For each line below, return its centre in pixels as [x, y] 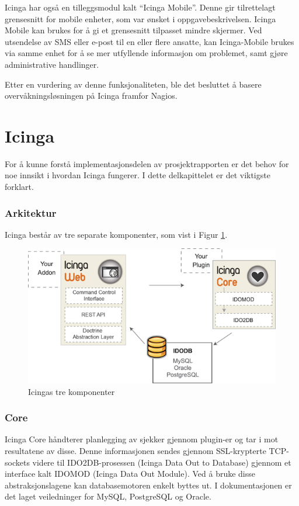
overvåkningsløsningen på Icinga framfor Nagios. [91, 96]
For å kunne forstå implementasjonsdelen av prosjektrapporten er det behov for [147, 163]
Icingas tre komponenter [72, 391]
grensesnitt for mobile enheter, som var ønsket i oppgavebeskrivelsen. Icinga [140, 18]
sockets [17, 462]
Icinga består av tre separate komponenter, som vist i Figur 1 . [116, 234]
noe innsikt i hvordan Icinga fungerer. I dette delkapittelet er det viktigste [138, 175]
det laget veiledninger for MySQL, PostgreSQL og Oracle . [108, 496]
